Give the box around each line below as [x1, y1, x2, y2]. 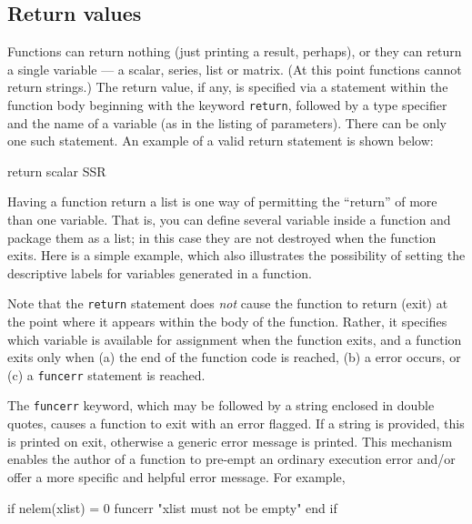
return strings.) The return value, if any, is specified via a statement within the [7, 77, 448, 96]
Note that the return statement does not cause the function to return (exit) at [7, 294, 448, 313]
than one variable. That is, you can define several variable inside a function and [7, 210, 451, 229]
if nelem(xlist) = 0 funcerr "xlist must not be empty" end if [7, 498, 337, 517]
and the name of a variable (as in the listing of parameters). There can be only [7, 113, 447, 132]
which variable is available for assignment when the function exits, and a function [7, 329, 462, 348]
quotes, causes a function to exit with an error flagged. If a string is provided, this [7, 414, 465, 433]
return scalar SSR [7, 161, 106, 180]
